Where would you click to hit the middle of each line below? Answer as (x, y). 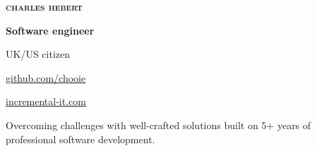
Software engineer (50, 30)
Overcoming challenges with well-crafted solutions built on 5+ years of (158, 125)
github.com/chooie (46, 77)
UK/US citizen (38, 54)
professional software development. (80, 139)
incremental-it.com (46, 101)
